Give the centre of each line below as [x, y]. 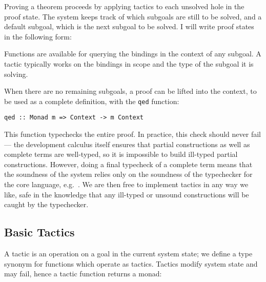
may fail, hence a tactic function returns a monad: [83, 274]
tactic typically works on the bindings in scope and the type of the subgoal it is [129, 63]
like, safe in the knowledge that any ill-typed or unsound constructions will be [127, 194]
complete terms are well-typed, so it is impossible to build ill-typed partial [121, 154]
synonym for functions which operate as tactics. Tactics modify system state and [131, 263]
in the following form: [38, 36]
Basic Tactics [39, 232]
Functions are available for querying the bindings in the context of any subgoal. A [133, 54]
